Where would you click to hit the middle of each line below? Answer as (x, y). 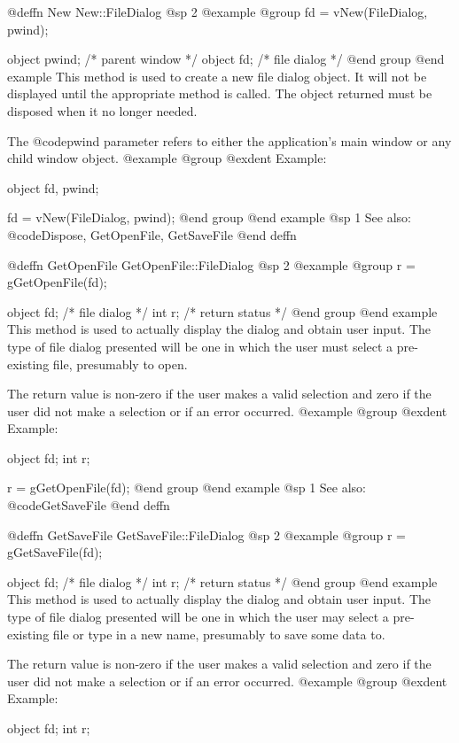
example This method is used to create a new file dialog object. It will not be (217, 76)
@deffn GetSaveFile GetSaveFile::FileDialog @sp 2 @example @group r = (206, 534)
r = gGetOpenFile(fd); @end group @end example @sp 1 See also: (187, 488)
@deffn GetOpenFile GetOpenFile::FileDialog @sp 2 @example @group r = (211, 264)
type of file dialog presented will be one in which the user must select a (200, 346)
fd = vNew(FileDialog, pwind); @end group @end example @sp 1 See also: (209, 217)
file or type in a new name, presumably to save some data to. (219, 634)
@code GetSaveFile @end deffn (89, 505)
